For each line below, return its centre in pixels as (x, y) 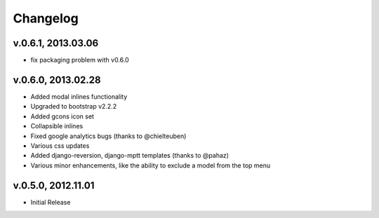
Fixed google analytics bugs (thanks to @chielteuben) (108, 136)
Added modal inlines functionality (79, 96)
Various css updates (60, 145)
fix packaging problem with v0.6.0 (80, 60)
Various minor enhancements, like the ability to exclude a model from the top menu (151, 165)
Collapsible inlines (57, 126)
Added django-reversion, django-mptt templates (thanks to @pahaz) (130, 156)
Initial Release (51, 202)
